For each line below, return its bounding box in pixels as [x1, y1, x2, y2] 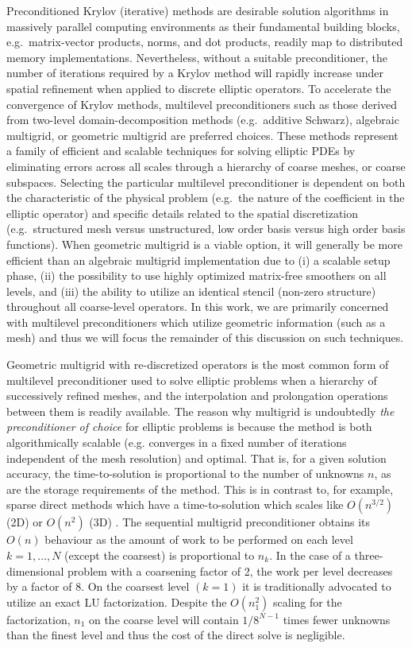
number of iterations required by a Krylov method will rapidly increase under [6, 64, 383, 81]
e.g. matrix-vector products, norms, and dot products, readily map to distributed [6, 33, 403, 50]
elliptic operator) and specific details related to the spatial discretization [6, 204, 359, 221]
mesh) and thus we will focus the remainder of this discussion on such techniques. [6, 329, 404, 346]
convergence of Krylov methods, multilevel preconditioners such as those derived [6, 95, 398, 112]
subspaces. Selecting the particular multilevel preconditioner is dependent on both [6, 173, 406, 190]
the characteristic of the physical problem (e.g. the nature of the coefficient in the [6, 189, 405, 206]
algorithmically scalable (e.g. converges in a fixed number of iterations [6, 434, 347, 451]
